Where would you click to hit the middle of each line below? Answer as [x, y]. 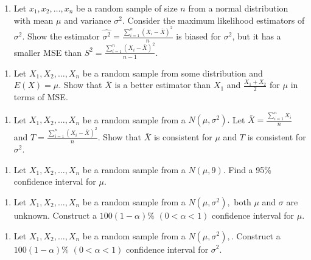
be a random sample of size [127, 8]
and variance [88, 20]
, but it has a [257, 36]
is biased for [199, 36]
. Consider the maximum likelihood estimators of [213, 20]
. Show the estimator [61, 36]
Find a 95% [250, 169]
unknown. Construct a [55, 215]
